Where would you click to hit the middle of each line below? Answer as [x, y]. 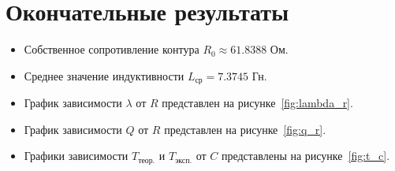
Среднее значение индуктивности [104, 75]
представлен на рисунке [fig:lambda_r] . [257, 103]
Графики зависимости [76, 156]
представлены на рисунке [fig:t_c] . [306, 156]
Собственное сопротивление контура [112, 49]
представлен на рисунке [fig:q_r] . [245, 129]
